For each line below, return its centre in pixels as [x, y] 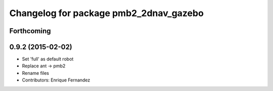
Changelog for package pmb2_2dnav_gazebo [107, 13]
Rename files [35, 73]
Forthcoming [30, 31]
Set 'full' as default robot [48, 59]
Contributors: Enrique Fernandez [56, 80]
